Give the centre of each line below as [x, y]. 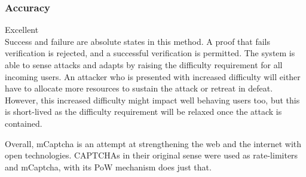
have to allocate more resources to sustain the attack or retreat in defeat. [139, 88]
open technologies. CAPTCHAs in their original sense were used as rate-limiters [152, 155]
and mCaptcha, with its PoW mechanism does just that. [108, 167]
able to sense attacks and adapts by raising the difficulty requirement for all [144, 65]
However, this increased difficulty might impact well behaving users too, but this [152, 100]
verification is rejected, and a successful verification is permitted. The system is [150, 53]
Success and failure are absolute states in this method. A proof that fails [137, 41]
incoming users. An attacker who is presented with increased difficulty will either [153, 76]
